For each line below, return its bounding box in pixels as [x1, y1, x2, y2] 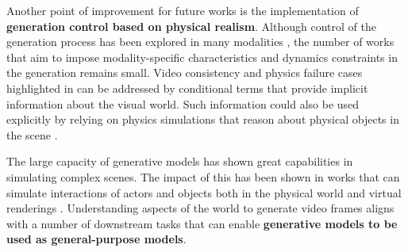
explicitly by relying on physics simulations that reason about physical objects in [6, 111, 399, 128]
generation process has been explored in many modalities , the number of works [6, 33, 395, 50]
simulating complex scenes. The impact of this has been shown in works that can [6, 168, 400, 185]
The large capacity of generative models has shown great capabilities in [6, 153, 353, 170]
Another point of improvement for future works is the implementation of [6, 2, 359, 18]
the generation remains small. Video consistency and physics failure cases [6, 64, 363, 81]
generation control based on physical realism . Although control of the [6, 17, 376, 34]
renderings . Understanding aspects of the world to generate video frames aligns [6, 200, 395, 216]
